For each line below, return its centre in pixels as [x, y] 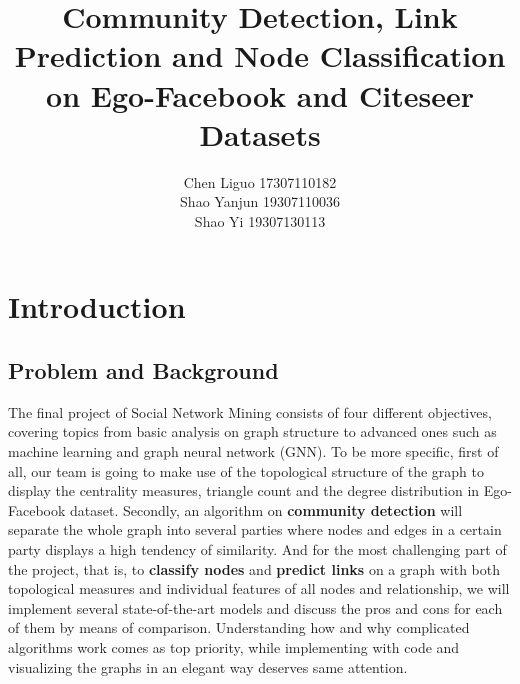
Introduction [97, 306]
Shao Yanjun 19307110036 [260, 201]
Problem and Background [143, 370]
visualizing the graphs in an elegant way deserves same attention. [208, 666]
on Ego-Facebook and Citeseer [260, 94]
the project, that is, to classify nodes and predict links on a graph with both [254, 568]
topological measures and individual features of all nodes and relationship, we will [259, 588]
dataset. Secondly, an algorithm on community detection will [266, 509]
